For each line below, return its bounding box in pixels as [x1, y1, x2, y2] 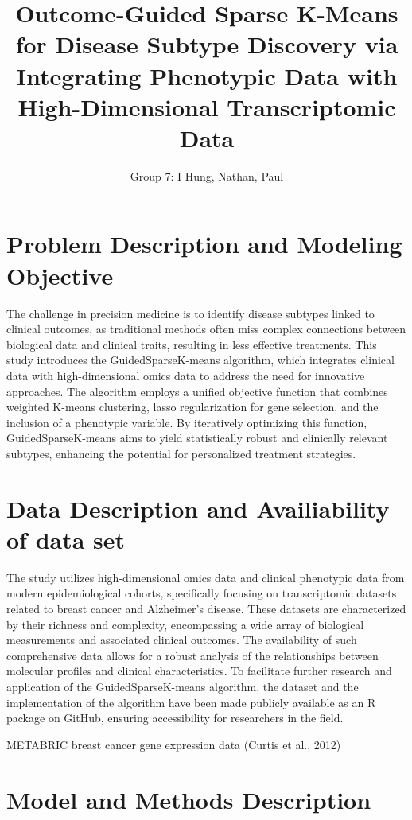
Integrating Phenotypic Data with [16, 59, 398, 91]
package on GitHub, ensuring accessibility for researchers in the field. [6, 709, 344, 726]
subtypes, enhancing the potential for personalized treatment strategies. [6, 445, 356, 461]
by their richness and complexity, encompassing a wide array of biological [6, 616, 364, 632]
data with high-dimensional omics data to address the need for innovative [6, 367, 365, 383]
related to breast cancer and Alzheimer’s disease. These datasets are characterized [6, 600, 406, 617]
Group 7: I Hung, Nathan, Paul [130, 167, 284, 184]
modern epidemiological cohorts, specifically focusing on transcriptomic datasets [6, 585, 397, 601]
